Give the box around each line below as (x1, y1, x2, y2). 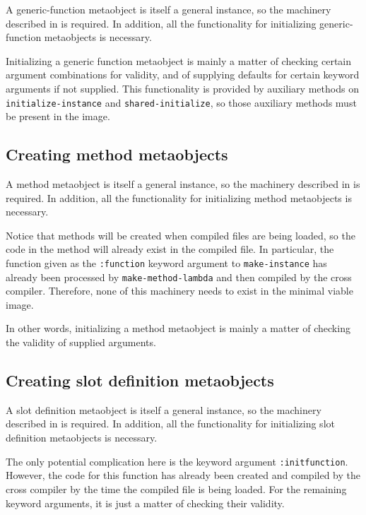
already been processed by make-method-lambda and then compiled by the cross (6, 269, 352, 284)
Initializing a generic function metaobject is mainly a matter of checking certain (6, 53, 352, 68)
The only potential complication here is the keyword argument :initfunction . (6, 454, 348, 468)
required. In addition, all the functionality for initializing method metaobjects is (6, 190, 352, 205)
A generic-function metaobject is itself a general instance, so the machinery (6, 2, 331, 16)
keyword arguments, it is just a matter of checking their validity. (6, 495, 285, 510)
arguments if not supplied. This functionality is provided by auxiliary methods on (6, 81, 359, 95)
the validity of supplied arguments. (6, 335, 156, 350)
